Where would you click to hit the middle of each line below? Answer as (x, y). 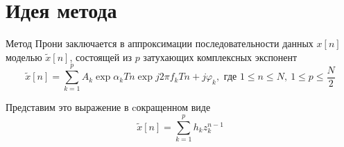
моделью (24, 57)
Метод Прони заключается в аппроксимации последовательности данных (160, 43)
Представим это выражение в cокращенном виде (108, 107)
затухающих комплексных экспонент (220, 57)
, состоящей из (101, 57)
